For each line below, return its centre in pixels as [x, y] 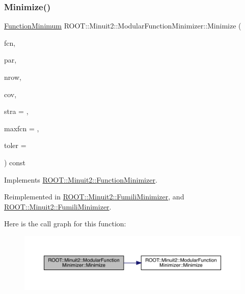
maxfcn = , [22, 128]
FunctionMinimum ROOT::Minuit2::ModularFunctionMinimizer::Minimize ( [123, 26]
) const [15, 162]
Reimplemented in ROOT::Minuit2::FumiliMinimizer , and [94, 197]
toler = [15, 145]
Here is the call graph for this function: [65, 224]
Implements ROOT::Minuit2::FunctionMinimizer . [81, 179]
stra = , [16, 111]
